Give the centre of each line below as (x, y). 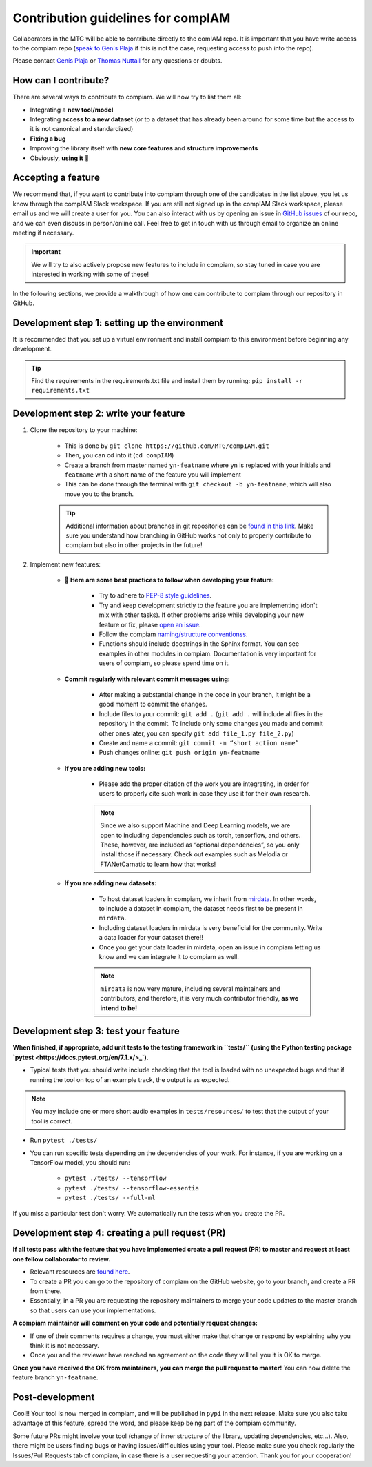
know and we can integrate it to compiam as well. (169, 956)
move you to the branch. (99, 494)
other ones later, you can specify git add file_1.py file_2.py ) (196, 733)
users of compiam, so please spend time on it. (164, 663)
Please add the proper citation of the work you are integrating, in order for (204, 784)
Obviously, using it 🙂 (60, 158)
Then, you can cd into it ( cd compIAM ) (119, 455)
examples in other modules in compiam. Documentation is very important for (208, 653)
